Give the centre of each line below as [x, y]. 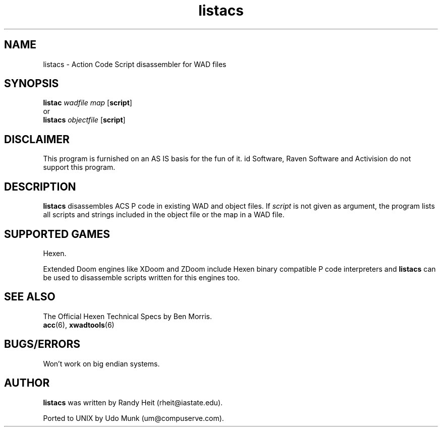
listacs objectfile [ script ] [84, 120]
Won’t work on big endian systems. [101, 363]
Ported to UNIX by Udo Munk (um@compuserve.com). [133, 418]
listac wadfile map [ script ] [88, 103]
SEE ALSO [30, 297]
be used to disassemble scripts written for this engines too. [142, 277]
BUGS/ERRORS [42, 344]
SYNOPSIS [32, 84]
